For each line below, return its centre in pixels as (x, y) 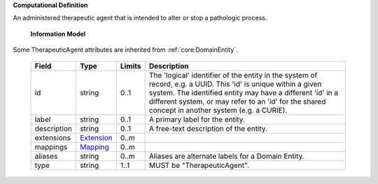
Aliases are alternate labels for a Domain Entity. (226, 156)
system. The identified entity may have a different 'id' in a (244, 92)
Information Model (58, 34)
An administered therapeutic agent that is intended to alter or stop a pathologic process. (140, 18)
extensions (53, 138)
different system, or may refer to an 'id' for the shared (237, 101)
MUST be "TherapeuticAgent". (199, 165)
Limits (131, 66)
